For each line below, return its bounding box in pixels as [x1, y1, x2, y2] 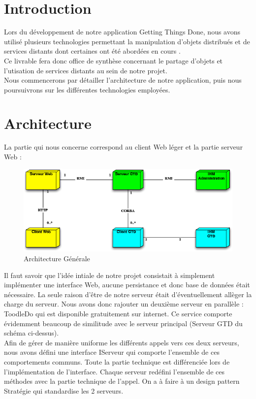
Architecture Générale [24, 253, 90, 264]
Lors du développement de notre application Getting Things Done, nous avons [4, 27, 241, 37]
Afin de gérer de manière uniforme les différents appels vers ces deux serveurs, [4, 337, 239, 347]
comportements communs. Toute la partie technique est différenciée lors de [4, 356, 230, 367]
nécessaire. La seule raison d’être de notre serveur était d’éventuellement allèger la [4, 289, 252, 299]
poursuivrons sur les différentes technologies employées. [4, 84, 170, 94]
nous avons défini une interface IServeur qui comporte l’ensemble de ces [4, 347, 220, 357]
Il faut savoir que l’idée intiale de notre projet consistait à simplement [4, 270, 215, 280]
